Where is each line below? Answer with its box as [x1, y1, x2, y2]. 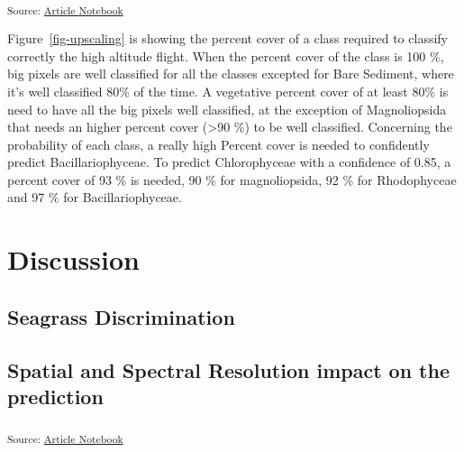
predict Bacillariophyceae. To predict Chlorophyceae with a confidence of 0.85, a [7, 152, 451, 171]
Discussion [7, 241, 140, 278]
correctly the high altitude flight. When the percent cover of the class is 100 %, [7, 46, 444, 65]
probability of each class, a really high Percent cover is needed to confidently [7, 134, 430, 153]
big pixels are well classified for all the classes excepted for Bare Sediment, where [7, 64, 454, 83]
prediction [7, 383, 104, 410]
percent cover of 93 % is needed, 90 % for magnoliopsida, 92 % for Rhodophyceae [7, 170, 457, 189]
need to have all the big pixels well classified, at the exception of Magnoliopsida [7, 99, 447, 118]
